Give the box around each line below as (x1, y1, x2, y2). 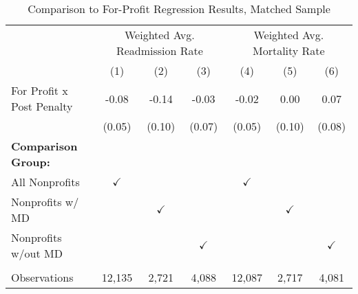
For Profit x (11, 82, 68, 98)
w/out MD (11, 245, 63, 261)
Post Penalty (11, 98, 73, 114)
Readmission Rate (116, 43, 203, 58)
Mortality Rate (252, 43, 325, 58)
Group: (11, 154, 50, 170)
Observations (11, 269, 74, 285)
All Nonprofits (11, 174, 80, 190)
